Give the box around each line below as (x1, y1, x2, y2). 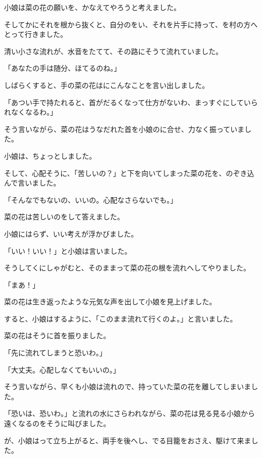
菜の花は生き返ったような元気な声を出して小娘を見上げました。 (4, 296, 216, 307)
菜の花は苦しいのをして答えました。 (4, 211, 124, 222)
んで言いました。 (4, 177, 61, 188)
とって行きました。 (4, 29, 67, 39)
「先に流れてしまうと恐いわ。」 (4, 347, 107, 358)
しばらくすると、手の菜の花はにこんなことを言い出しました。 (4, 79, 209, 90)
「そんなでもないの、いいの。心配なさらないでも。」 (4, 194, 178, 205)
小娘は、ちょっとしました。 (4, 150, 96, 161)
